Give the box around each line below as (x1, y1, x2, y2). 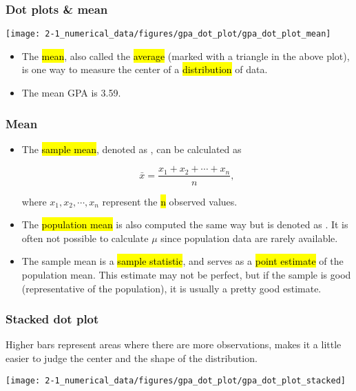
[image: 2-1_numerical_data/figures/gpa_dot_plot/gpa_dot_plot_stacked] (6, 375, 346, 385)
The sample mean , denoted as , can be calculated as (21, 141, 242, 156)
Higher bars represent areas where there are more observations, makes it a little (6, 337, 342, 352)
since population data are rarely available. (160, 230, 338, 245)
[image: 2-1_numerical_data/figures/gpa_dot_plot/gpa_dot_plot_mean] (6, 29, 331, 39)
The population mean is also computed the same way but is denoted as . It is (21, 217, 348, 232)
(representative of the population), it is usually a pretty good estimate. (21, 281, 322, 295)
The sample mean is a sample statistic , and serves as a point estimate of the (21, 254, 344, 268)
